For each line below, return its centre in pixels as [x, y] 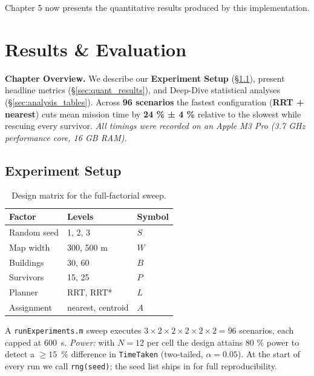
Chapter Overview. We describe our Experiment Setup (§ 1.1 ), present [145, 78]
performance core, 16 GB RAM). [66, 137]
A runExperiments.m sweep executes [73, 330]
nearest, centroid [98, 307]
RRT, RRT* [90, 292]
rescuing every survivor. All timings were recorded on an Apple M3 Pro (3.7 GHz [155, 126]
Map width [30, 247]
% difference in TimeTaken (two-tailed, [132, 354]
